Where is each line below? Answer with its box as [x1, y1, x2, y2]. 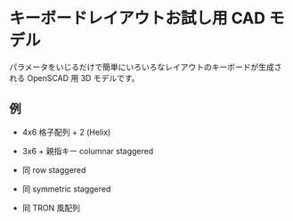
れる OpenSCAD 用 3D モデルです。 [9, 72, 140, 83]
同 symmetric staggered [21, 184, 111, 194]
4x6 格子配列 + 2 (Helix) [21, 127, 111, 137]
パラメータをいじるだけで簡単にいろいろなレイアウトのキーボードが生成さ [9, 61, 282, 72]
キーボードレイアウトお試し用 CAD [9, 8, 265, 29]
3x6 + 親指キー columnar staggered [21, 145, 154, 156]
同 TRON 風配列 [21, 202, 80, 213]
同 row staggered [21, 164, 86, 175]
